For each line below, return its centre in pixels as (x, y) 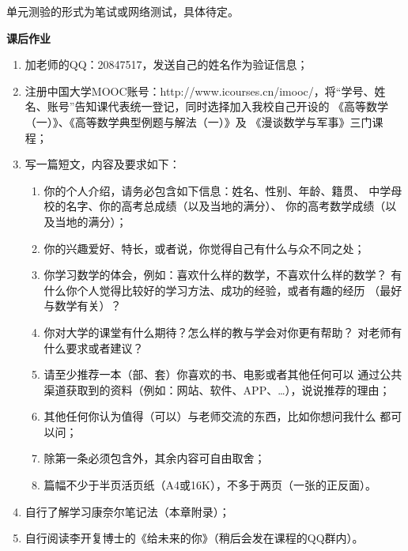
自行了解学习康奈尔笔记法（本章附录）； (127, 511)
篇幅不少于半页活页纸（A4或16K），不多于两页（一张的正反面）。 (210, 485)
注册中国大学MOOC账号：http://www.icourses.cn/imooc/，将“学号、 (200, 91)
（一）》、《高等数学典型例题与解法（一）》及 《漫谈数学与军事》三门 (198, 121)
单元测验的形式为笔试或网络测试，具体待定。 (123, 11)
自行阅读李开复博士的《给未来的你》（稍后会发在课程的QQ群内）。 (194, 538)
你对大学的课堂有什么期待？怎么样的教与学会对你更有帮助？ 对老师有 (223, 332)
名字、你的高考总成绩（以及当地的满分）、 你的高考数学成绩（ (226, 206)
